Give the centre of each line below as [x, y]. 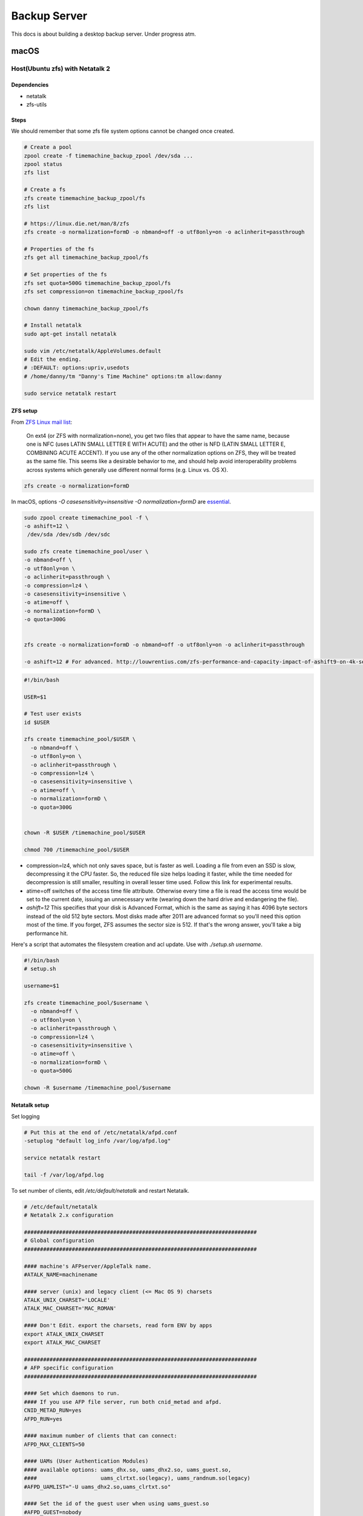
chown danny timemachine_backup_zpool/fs [86, 308]
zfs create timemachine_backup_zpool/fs [84, 198]
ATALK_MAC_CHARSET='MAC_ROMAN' [70, 1309]
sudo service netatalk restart [70, 393]
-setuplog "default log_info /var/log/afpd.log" [97, 1141]
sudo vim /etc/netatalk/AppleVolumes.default [93, 351]
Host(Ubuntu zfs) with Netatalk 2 [60, 69]
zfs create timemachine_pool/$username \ [86, 1003]
